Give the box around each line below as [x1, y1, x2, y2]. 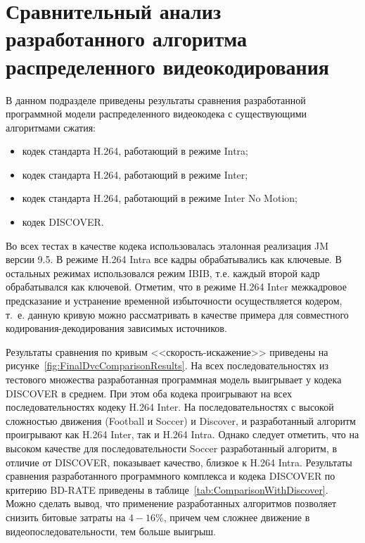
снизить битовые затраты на [6, 509, 126, 524]
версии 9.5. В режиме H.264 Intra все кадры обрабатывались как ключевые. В [6, 252, 342, 267]
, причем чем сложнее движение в [163, 509, 310, 524]
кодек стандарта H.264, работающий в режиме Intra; [22, 143, 248, 158]
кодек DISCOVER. [22, 215, 104, 229]
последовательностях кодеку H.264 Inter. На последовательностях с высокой [6, 400, 334, 414]
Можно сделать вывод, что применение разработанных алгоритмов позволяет [6, 496, 337, 511]
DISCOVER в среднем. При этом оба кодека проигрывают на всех [6, 385, 292, 400]
